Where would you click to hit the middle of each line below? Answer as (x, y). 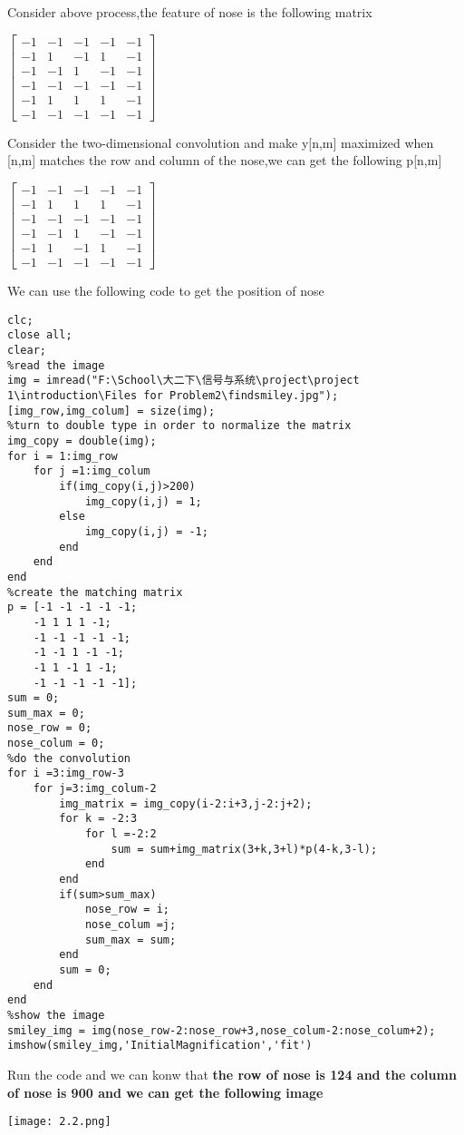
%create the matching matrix (95, 592)
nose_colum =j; (130, 925)
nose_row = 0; (50, 728)
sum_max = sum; (130, 939)
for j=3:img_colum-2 (95, 789)
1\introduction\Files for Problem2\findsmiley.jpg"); (173, 396)
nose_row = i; (127, 910)
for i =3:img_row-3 (66, 773)
